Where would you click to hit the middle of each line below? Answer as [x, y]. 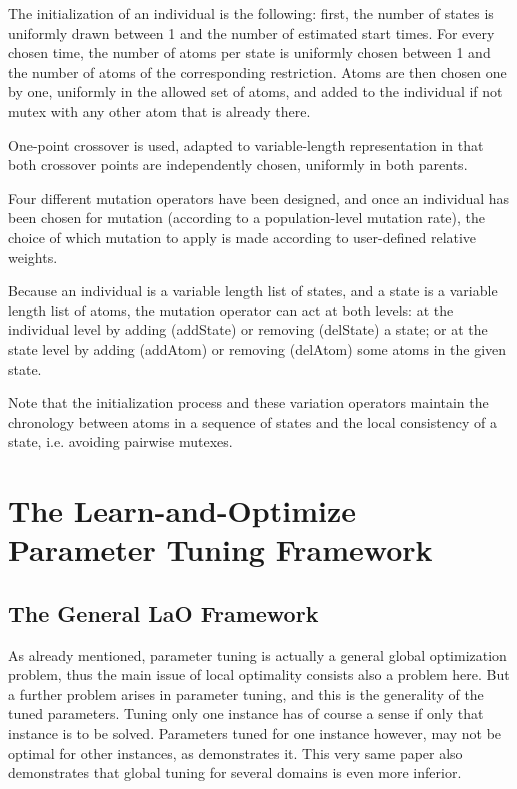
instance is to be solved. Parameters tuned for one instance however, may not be [255, 733]
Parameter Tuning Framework [220, 549]
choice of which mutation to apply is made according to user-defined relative [242, 236]
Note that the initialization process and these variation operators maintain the [248, 402]
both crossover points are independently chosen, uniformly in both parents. [238, 164]
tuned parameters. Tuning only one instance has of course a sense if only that [246, 713]
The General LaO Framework [163, 612]
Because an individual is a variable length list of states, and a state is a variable [253, 290]
